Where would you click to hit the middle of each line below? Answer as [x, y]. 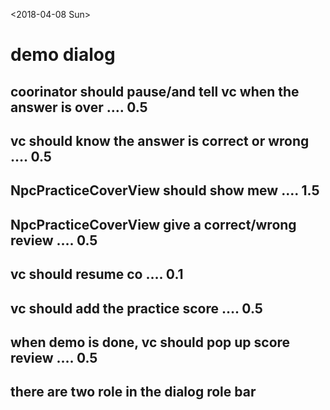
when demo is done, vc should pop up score [150, 342]
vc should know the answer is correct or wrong [160, 140]
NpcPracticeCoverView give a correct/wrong [153, 224]
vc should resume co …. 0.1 [97, 274]
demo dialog [63, 55]
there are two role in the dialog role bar [133, 392]
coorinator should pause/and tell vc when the [155, 91]
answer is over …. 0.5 [79, 107]
